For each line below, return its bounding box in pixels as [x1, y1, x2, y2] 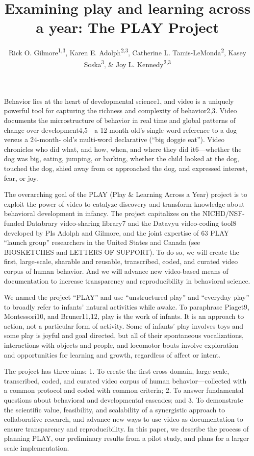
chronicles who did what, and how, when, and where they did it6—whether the [4, 144, 242, 154]
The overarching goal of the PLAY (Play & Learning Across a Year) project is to [4, 189, 247, 199]
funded [4, 217, 25, 228]
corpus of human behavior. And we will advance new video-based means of [4, 265, 229, 276]
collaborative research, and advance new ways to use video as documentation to [4, 414, 243, 424]
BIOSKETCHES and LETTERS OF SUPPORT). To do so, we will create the [4, 246, 239, 257]
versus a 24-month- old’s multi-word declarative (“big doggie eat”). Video [4, 134, 225, 144]
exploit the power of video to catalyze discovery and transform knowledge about [4, 198, 245, 209]
